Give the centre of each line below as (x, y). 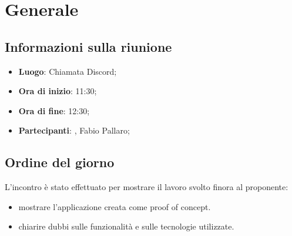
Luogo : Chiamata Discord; (68, 71)
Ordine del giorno (60, 162)
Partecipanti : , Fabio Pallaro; (74, 130)
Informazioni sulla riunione (88, 46)
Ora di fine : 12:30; (54, 110)
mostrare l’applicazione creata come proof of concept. (115, 206)
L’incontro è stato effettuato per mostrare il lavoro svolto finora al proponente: (147, 187)
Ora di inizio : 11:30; (58, 91)
